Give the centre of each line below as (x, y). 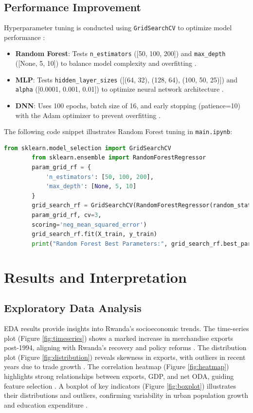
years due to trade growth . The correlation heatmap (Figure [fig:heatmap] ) (117, 366)
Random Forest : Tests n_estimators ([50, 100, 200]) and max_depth (120, 53)
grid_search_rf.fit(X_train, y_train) (94, 234)
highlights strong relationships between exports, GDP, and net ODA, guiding (119, 376)
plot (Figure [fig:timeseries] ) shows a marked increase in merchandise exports (119, 338)
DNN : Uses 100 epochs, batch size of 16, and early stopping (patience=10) (128, 106)
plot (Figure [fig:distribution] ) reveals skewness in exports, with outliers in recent (125, 357)
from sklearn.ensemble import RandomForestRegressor (119, 158)
